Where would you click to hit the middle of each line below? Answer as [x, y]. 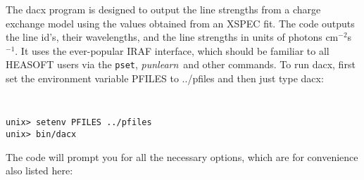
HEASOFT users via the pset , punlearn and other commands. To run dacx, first [181, 64]
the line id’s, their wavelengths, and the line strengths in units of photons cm [172, 37]
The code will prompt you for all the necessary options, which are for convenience [182, 156]
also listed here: [39, 171]
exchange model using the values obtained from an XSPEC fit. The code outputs [180, 23]
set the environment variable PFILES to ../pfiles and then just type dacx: [165, 78]
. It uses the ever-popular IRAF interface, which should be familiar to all [172, 50]
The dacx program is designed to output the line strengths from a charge [163, 9]
